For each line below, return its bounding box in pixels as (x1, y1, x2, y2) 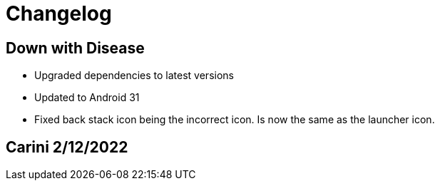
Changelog (6, 1, 112, 26)
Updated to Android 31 (34, 91, 140, 104)
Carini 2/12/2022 (6, 138, 128, 156)
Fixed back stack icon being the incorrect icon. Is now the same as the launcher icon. (34, 113, 435, 126)
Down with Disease (6, 38, 145, 57)
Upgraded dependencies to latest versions (34, 69, 234, 82)
